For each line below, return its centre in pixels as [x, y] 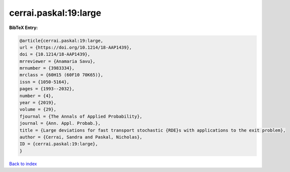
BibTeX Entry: [24, 28]
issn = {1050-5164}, [44, 82]
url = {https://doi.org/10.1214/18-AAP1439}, [76, 47]
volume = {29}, [38, 109]
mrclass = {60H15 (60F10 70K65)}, [61, 75]
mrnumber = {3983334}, [47, 68]
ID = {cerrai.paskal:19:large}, [59, 144]
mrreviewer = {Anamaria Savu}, [58, 61]
